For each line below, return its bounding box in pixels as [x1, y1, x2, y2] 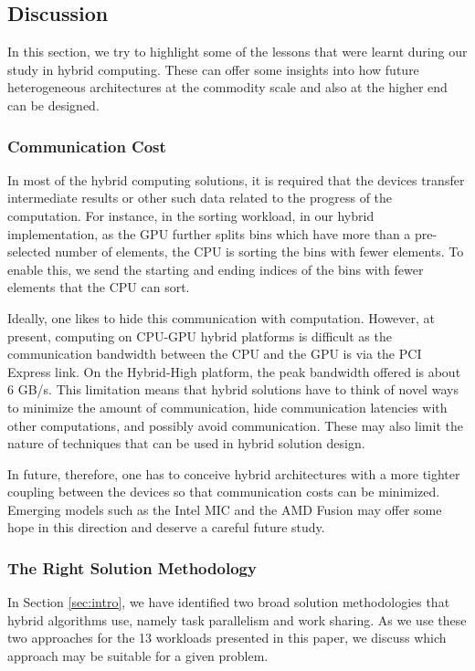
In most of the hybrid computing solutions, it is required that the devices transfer [7, 170, 465, 189]
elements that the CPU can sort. [7, 278, 190, 297]
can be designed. [7, 95, 100, 114]
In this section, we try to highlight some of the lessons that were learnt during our [7, 42, 468, 61]
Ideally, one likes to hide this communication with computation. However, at [7, 308, 436, 327]
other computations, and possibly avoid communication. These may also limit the [7, 415, 463, 435]
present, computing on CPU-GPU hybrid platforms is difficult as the [7, 326, 392, 345]
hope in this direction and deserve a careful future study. [7, 518, 325, 537]
